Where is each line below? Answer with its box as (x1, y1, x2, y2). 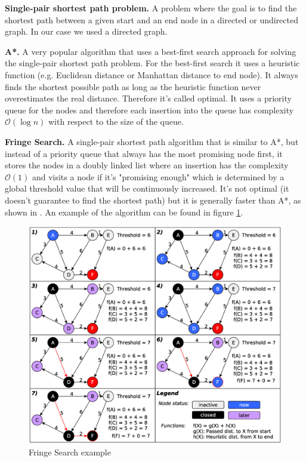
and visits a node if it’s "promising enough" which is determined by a (32, 170, 285, 183)
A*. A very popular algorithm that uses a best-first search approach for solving (5, 45, 296, 57)
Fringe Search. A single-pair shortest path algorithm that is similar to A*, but (5, 135, 299, 147)
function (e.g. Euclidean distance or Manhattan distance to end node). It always (5, 68, 298, 81)
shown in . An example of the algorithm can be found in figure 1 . (5, 205, 243, 218)
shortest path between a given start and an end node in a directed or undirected (5, 13, 298, 26)
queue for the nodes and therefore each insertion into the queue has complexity (5, 103, 294, 116)
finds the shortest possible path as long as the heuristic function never (5, 80, 261, 93)
